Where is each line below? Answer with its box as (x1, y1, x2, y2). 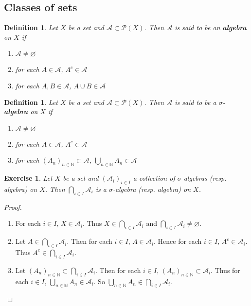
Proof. (4, 202, 22, 212)
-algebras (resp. (181, 173, 227, 183)
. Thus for (211, 265, 240, 275)
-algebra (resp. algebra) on (112, 184, 191, 194)
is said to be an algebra (175, 22, 247, 33)
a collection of (133, 173, 175, 183)
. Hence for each (154, 236, 202, 246)
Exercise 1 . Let (4, 173, 53, 183)
